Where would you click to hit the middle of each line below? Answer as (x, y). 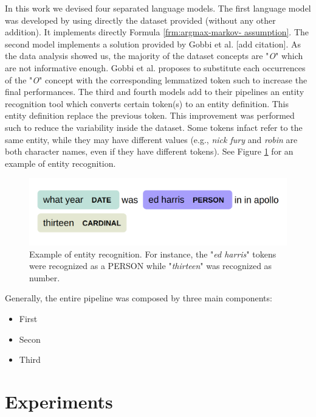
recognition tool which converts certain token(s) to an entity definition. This (147, 103)
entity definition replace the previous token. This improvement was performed (150, 115)
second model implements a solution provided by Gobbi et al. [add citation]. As (153, 44)
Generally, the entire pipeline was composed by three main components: (139, 298)
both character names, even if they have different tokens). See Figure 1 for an (149, 151)
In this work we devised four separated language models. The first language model (158, 8)
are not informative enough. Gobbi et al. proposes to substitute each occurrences (155, 67)
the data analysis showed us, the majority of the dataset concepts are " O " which (154, 56)
